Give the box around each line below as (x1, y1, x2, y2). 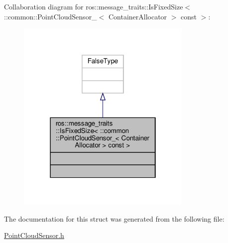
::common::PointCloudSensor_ (4, 11, 97, 21)
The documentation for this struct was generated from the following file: (4, 213, 225, 224)
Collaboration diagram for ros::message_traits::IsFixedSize (4, 1, 183, 11)
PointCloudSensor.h (4, 230, 64, 241)
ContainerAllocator (108, 11, 167, 21)
